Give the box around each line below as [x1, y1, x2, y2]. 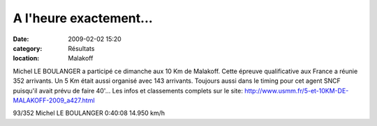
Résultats [68, 44, 95, 52]
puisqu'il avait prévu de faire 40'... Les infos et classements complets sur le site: [13, 86, 244, 95]
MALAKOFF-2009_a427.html [13, 96, 95, 104]
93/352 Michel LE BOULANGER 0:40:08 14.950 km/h [13, 109, 165, 118]
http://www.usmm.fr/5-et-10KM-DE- [244, 86, 349, 95]
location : [13, 54, 40, 63]
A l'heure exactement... [13, 10, 153, 26]
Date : [13, 35, 29, 43]
